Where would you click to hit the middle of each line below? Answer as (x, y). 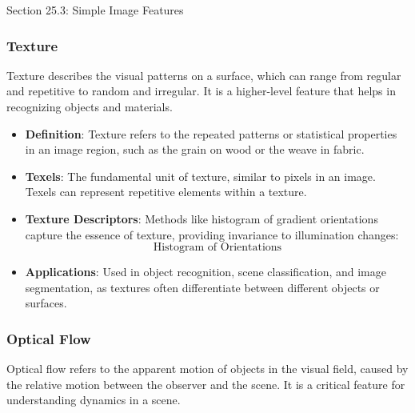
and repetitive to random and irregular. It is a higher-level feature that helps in (201, 91)
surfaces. (46, 303)
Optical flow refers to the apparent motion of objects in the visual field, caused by (207, 369)
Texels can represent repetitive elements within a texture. (166, 192)
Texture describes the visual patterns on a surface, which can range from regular (204, 75)
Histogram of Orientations (217, 248)
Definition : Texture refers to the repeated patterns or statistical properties (211, 133)
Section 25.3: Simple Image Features (95, 10)
